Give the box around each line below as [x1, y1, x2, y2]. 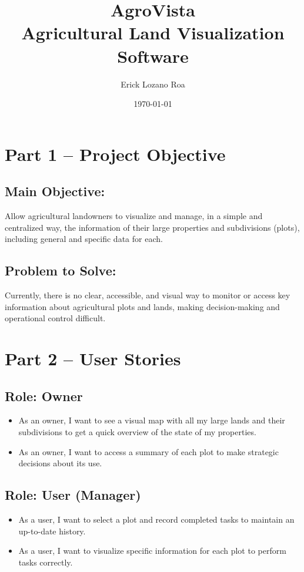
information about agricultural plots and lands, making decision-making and [5, 300, 280, 312]
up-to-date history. [18, 524, 86, 537]
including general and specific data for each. [5, 233, 163, 245]
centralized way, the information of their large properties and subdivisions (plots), [5, 221, 300, 233]
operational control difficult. [5, 312, 106, 324]
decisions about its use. [18, 457, 102, 469]
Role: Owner [5, 386, 83, 405]
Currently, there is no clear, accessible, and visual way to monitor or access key [5, 289, 290, 301]
